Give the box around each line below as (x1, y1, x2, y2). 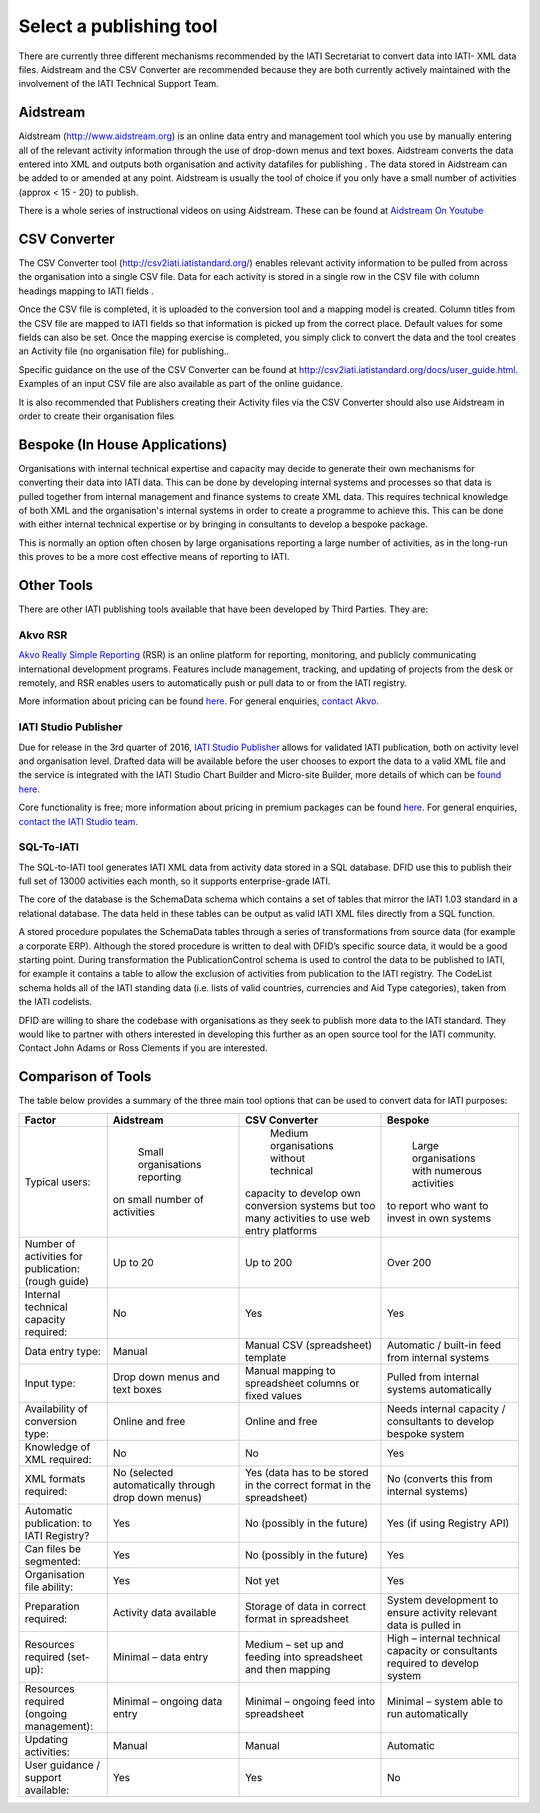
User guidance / (24, 1758, 101, 1772)
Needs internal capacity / (386, 1401, 506, 1415)
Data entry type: (24, 1344, 102, 1358)
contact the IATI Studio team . (18, 815, 139, 827)
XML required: (24, 1452, 92, 1466)
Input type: (24, 1376, 76, 1390)
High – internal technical (386, 1631, 501, 1645)
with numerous (411, 1163, 482, 1177)
